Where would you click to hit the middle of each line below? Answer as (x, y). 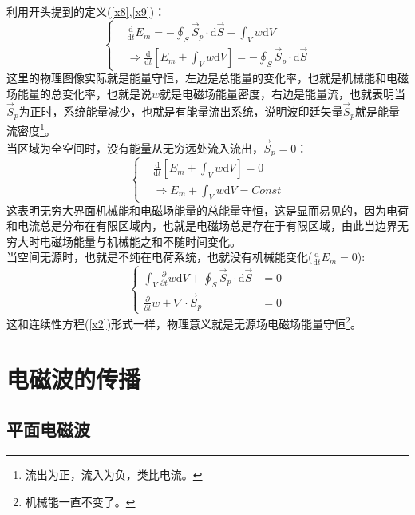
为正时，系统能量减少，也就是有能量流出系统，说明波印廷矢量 (181, 111)
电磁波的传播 (74, 378)
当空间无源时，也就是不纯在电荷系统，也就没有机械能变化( (160, 257)
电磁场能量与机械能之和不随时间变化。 (140, 241)
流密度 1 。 (31, 129)
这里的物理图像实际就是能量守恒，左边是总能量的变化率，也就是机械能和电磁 (207, 78)
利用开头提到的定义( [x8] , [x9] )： (86, 11)
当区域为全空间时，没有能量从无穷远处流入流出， (135, 147)
